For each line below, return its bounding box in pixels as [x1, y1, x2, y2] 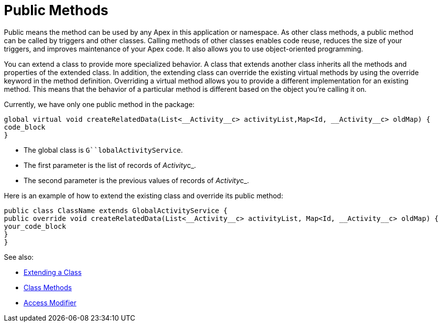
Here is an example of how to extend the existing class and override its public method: [4, 191, 283, 200]
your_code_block [4, 222, 66, 230]
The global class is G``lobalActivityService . [24, 145, 183, 154]
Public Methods [4, 2, 109, 19]
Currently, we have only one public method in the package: [4, 100, 195, 109]
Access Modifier [24, 298, 77, 307]
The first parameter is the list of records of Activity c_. [24, 161, 196, 169]
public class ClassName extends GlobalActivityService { [4, 206, 228, 215]
